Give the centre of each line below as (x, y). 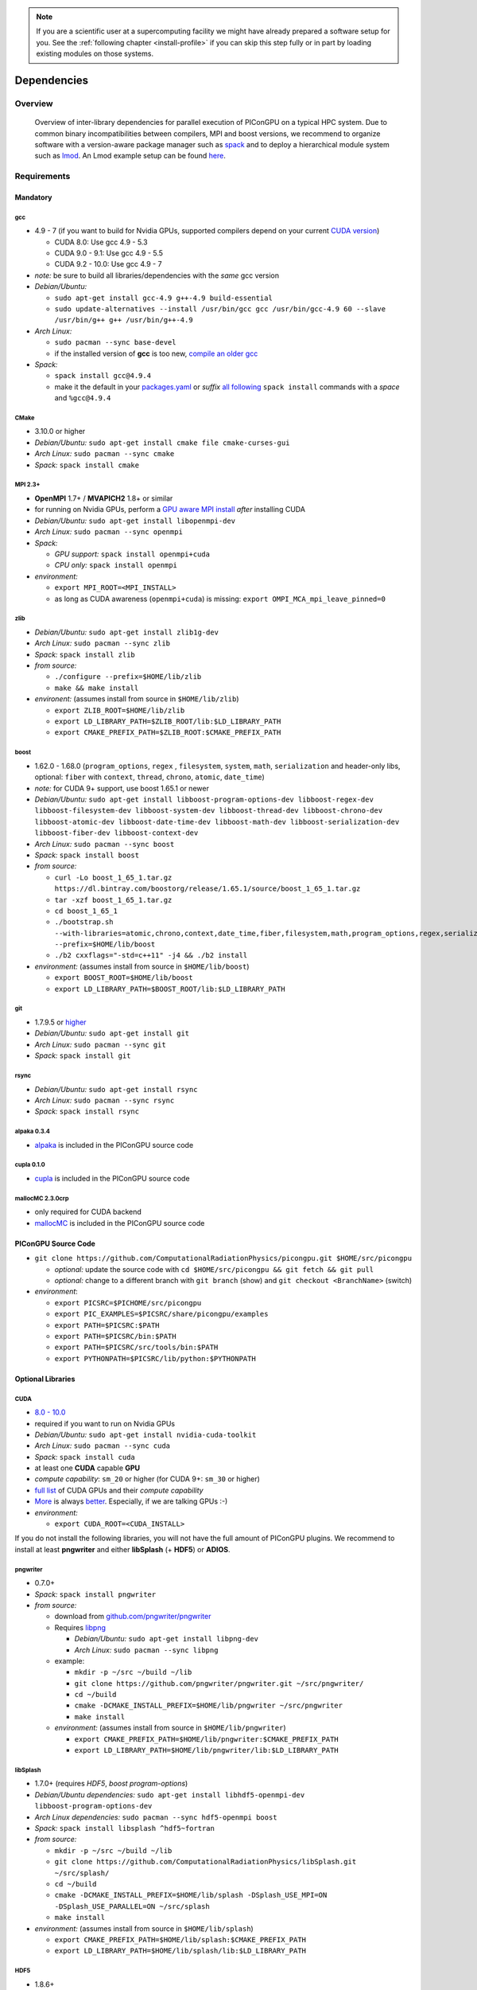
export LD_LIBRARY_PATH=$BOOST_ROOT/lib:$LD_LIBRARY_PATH (170, 989)
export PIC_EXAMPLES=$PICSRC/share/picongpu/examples (161, 1314)
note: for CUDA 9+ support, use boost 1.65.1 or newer (122, 788)
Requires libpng (80, 1627)
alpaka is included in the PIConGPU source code (114, 1145)
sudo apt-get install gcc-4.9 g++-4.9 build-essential (164, 298)
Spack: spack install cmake (87, 465)
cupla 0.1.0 (30, 1165)
